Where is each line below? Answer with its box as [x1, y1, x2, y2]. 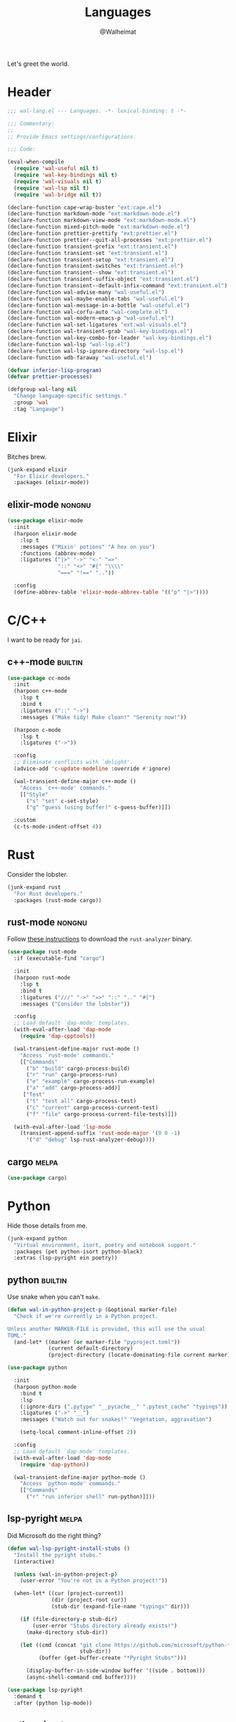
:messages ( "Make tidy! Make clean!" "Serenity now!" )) [20, 714, 188, 721]
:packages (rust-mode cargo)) [13, 896, 102, 904]
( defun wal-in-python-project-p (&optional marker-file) [7, 1306, 178, 1314]
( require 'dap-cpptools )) [20, 1033, 96, 1040]
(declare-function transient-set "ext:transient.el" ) [7, 249, 169, 256]
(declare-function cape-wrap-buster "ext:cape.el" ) [7, 204, 162, 211]
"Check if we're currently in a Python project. [13, 1312, 159, 1319]
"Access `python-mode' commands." [20, 1480, 121, 1487]
